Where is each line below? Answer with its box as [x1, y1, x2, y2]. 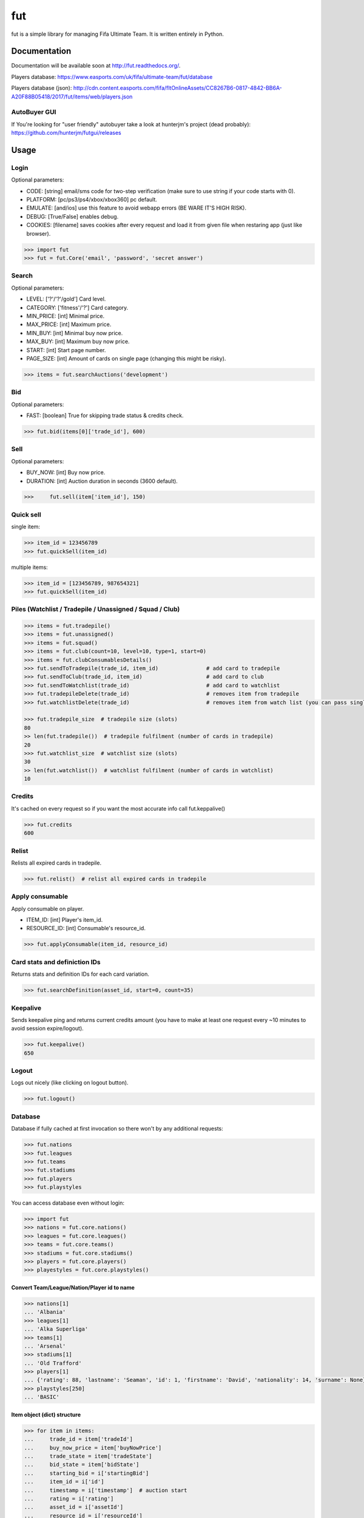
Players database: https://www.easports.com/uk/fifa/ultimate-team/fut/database [11, 73, 213, 80]
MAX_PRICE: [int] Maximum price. [26, 321, 112, 328]
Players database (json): [11, 84, 72, 92]
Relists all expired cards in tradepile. [11, 859, 102, 866]
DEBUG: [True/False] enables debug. [26, 213, 119, 220]
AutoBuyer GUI [11, 108, 56, 117]
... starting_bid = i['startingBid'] [24, 1469, 149, 1477]
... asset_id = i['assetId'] [24, 1503, 124, 1511]
